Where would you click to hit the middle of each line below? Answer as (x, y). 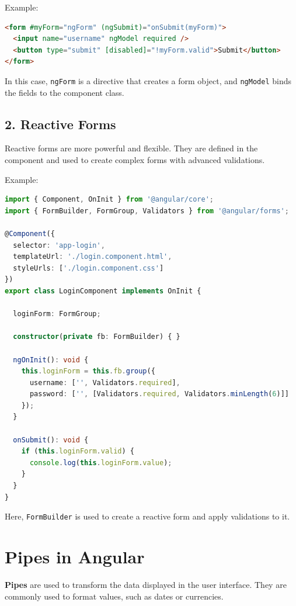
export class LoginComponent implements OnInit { (103, 291)
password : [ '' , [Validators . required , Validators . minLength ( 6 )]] (159, 394)
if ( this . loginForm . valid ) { (78, 451)
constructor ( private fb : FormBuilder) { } (97, 337)
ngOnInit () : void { (51, 360)
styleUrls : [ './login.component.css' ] (88, 268)
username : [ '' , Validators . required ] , (105, 382)
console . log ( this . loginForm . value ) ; (101, 463)
